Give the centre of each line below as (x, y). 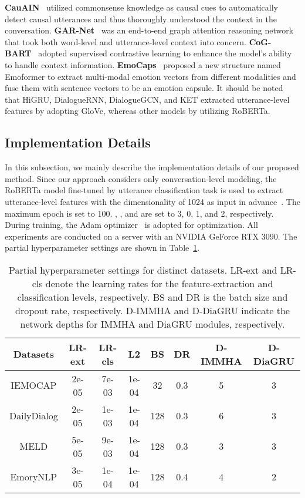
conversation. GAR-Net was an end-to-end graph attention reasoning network (149, 30)
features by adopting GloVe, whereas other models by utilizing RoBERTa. (138, 111)
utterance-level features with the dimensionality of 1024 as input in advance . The (152, 201)
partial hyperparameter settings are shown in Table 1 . (102, 248)
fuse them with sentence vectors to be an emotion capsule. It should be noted (144, 88)
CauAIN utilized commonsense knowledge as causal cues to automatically (141, 7)
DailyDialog (34, 416)
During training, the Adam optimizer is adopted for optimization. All (131, 225)
